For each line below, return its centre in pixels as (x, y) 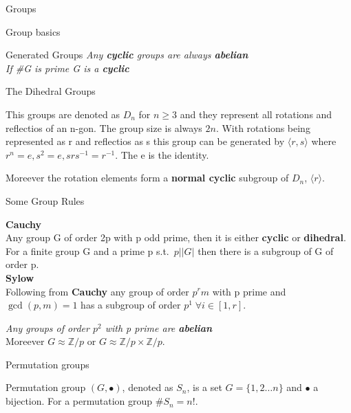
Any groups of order (47, 327)
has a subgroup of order (131, 305)
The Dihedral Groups (51, 91)
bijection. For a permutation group (79, 401)
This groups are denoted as (63, 114)
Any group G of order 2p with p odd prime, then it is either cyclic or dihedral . (176, 237)
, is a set (204, 387)
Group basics (33, 31)
